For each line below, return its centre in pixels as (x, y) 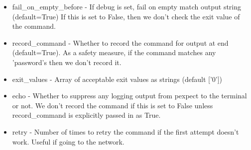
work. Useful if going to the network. (68, 141)
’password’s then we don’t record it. (67, 62)
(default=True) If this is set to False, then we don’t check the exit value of (126, 16)
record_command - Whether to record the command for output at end (120, 42)
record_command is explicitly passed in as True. (86, 115)
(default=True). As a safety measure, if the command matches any (114, 52)
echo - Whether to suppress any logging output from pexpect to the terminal (129, 96)
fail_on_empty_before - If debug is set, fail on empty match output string (127, 6)
